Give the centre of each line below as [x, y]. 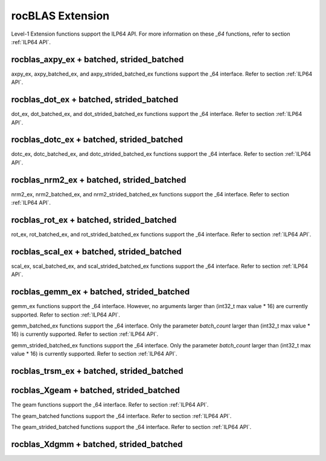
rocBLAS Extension [60, 16]
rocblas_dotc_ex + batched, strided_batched [97, 140]
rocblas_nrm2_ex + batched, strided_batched [99, 180]
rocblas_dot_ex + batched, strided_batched [95, 100]
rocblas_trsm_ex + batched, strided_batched [97, 371]
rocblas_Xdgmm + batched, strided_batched [97, 444]
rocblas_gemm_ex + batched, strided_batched [101, 292]
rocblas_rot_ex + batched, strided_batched [94, 220]
